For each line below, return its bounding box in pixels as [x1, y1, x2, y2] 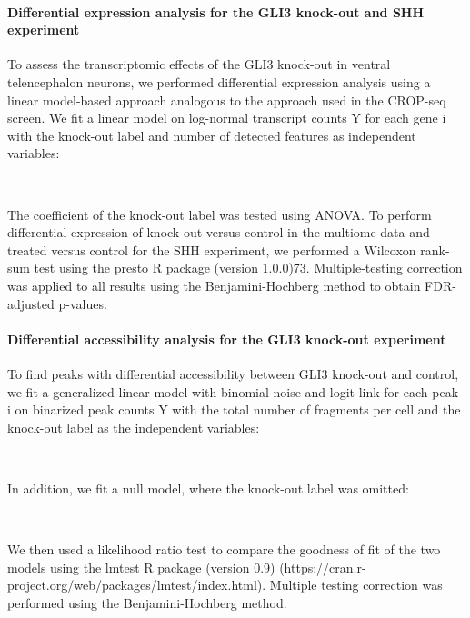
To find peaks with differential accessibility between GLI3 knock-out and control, [7, 364, 459, 383]
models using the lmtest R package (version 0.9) [7, 557, 275, 576]
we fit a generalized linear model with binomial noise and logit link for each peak [7, 382, 459, 401]
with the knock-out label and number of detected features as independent [7, 125, 416, 145]
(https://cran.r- [279, 557, 366, 576]
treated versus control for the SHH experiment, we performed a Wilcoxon [7, 240, 416, 259]
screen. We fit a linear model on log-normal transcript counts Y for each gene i [7, 108, 446, 127]
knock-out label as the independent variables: [7, 417, 260, 436]
